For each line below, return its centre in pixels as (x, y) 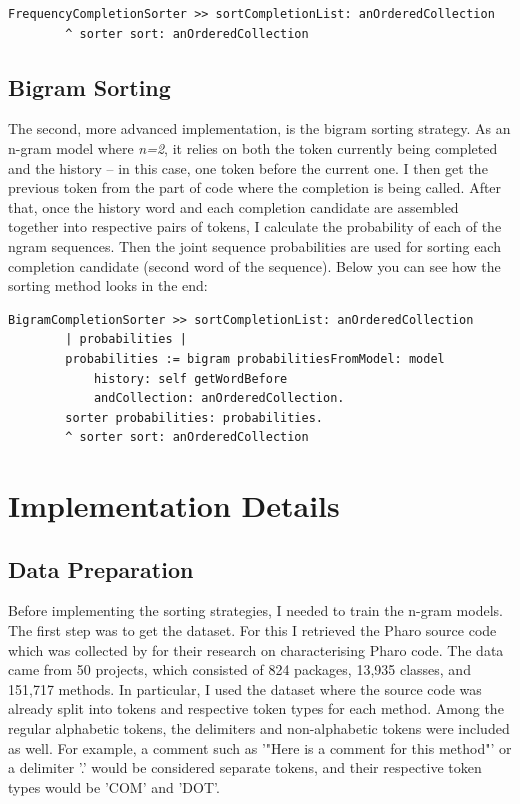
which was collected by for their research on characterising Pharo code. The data (256, 649)
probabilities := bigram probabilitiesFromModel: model (255, 358)
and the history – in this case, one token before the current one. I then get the (248, 167)
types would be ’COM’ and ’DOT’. (114, 786)
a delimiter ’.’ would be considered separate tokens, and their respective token (245, 767)
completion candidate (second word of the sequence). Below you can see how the (254, 265)
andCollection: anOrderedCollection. (219, 398)
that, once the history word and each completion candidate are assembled (233, 206)
